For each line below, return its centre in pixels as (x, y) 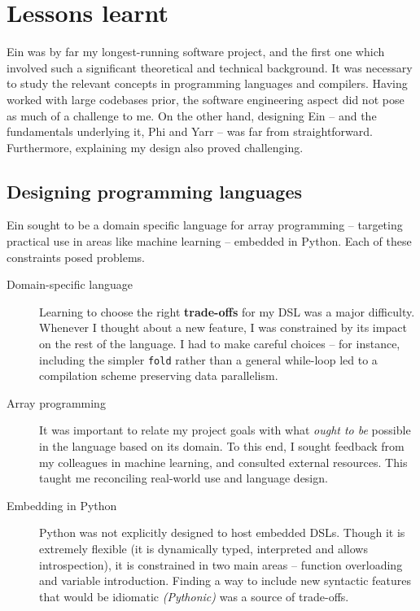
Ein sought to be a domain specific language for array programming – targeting (205, 225)
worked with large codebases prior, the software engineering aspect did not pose (206, 99)
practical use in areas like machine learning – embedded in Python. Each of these (209, 241)
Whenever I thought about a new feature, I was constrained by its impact (223, 327)
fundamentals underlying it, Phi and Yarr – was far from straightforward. (190, 131)
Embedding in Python (62, 505)
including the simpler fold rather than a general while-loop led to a (208, 359)
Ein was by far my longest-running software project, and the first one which (196, 52)
